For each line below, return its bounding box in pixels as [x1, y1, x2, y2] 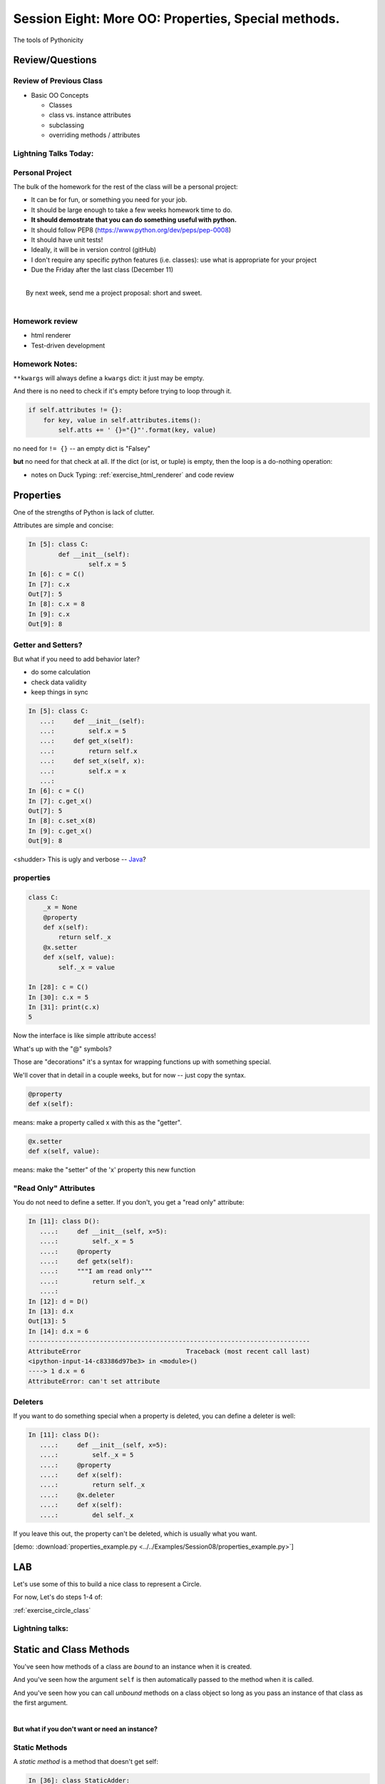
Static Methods [13, 1742, 68, 1752]
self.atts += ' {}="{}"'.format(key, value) [58, 426, 217, 435]
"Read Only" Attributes [13, 1183, 96, 1193]
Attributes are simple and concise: [13, 521, 114, 529]
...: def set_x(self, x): [39, 757, 145, 765]
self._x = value [58, 963, 115, 971]
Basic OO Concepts [31, 91, 89, 99]
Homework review [13, 316, 78, 326]
